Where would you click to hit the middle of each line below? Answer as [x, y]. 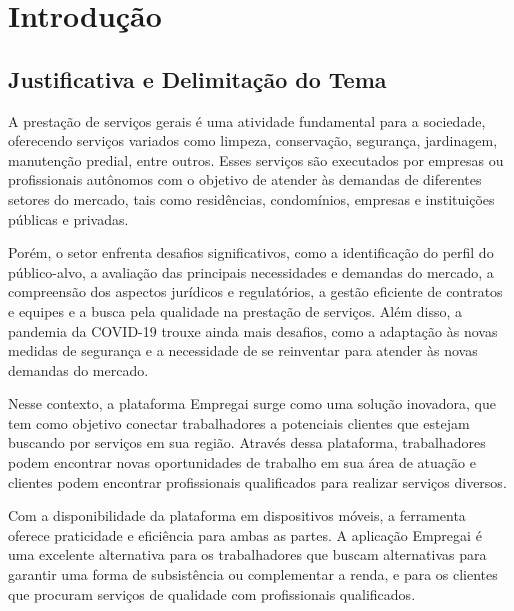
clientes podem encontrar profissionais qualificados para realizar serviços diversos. [257, 481]
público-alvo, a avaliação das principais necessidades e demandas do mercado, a [251, 271]
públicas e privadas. [68, 218]
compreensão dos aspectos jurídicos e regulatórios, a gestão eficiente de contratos [255, 291]
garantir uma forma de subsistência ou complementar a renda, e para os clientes [253, 574]
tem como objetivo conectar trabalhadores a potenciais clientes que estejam [239, 422]
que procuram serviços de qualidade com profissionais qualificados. [212, 593]
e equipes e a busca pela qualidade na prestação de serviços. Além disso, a [235, 310]
